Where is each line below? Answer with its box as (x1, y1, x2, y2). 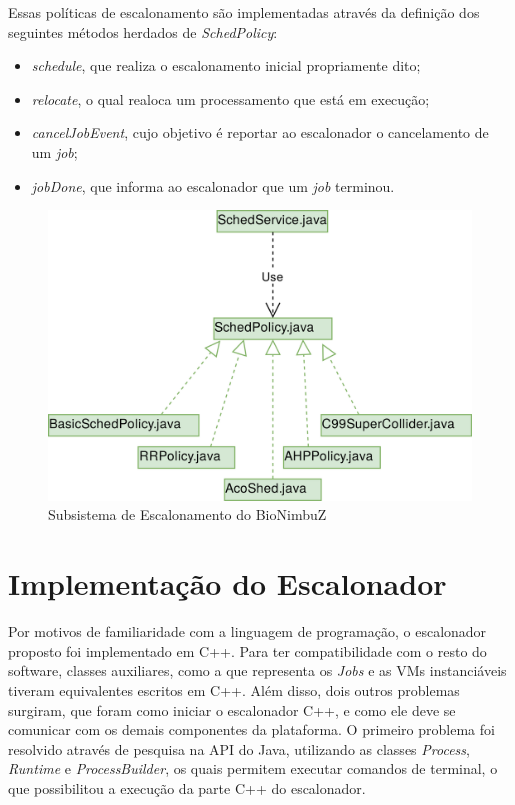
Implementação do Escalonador (8, 563, 447, 604)
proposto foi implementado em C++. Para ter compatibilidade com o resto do (8, 640, 487, 661)
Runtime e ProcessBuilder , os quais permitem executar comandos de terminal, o (8, 758, 498, 779)
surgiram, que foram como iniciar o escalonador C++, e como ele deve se (8, 699, 456, 720)
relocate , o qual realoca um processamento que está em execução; (31, 88, 430, 109)
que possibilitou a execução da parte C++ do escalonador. (8, 777, 366, 798)
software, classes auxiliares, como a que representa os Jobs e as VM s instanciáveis (8, 660, 507, 681)
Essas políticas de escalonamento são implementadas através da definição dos (8, 2, 480, 22)
